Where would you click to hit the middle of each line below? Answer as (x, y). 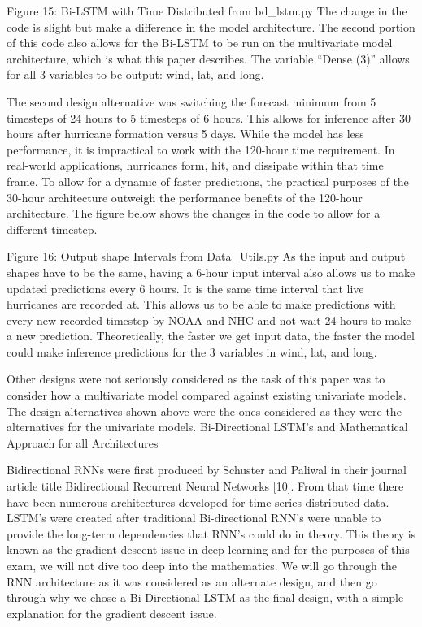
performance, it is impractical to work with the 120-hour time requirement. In (201, 149)
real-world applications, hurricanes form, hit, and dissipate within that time (195, 165)
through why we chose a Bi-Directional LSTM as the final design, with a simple (205, 597)
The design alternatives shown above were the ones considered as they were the (204, 411)
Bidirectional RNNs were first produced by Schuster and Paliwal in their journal (207, 470)
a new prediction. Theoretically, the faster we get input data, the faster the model (211, 336)
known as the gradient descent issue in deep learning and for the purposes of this (208, 549)
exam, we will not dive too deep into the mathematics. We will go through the (202, 565)
